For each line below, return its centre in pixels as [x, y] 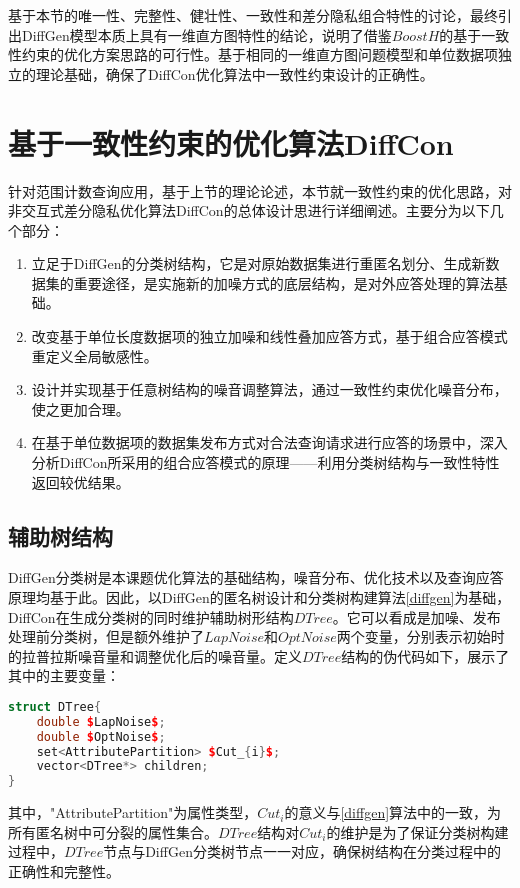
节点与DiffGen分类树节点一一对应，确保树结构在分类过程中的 [302, 851]
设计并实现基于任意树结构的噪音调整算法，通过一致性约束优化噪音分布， [269, 389]
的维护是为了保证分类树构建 [417, 831]
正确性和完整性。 [64, 871]
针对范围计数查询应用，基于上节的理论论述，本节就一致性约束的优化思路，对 [260, 190]
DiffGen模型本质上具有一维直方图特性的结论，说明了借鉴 [206, 34]
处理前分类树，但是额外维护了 [106, 636]
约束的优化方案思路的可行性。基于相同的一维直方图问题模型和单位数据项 [259, 54]
